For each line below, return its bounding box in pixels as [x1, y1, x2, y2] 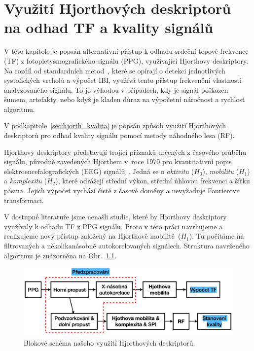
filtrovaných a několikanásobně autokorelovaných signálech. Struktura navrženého [4, 241, 250, 250]
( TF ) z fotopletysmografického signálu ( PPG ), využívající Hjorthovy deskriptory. [4, 55, 249, 66]
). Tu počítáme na [189, 231, 244, 241]
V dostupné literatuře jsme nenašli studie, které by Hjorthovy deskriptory [4, 211, 227, 222]
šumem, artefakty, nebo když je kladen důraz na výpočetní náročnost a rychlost [4, 94, 245, 105]
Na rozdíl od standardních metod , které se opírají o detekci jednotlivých [4, 65, 225, 75]
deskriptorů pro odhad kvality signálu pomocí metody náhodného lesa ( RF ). [4, 130, 235, 140]
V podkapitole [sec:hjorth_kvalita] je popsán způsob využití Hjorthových [4, 120, 226, 131]
